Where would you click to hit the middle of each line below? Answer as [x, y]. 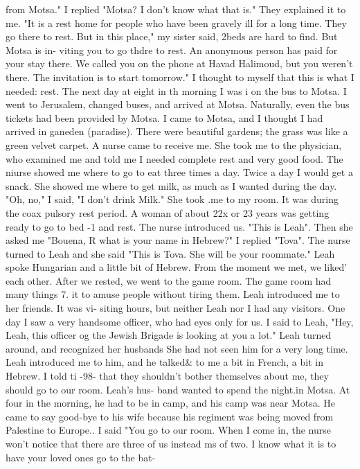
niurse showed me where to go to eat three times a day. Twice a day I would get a [179, 172]
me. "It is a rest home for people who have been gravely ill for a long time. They [176, 23]
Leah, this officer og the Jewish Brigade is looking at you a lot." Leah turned [169, 335]
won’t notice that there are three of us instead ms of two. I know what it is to [171, 443]
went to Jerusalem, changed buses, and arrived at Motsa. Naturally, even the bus [178, 104]
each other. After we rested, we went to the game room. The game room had [169, 280]
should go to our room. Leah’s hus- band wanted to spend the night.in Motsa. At [178, 389]
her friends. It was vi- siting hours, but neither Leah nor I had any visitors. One [175, 308]
